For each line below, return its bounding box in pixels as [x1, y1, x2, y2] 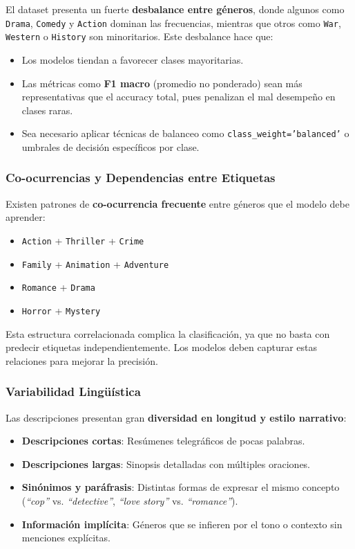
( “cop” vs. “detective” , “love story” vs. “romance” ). [21, 493, 238, 507]
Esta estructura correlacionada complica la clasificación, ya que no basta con [6, 326, 330, 341]
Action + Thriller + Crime [21, 233, 144, 247]
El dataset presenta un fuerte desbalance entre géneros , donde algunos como [6, 2, 345, 16]
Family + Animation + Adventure [21, 256, 169, 271]
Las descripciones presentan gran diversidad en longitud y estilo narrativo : [6, 410, 347, 424]
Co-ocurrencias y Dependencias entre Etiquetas [6, 169, 276, 186]
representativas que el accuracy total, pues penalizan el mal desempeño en [21, 89, 336, 104]
